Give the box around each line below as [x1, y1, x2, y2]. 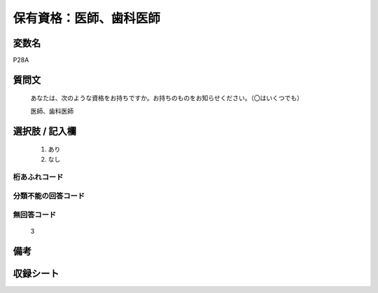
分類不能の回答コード [13, 191, 85, 200]
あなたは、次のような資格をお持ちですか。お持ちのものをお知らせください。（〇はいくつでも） [30, 94, 304, 102]
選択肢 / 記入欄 [13, 125, 77, 137]
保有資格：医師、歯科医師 [13, 11, 161, 26]
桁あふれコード [13, 172, 64, 182]
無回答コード [13, 210, 57, 219]
